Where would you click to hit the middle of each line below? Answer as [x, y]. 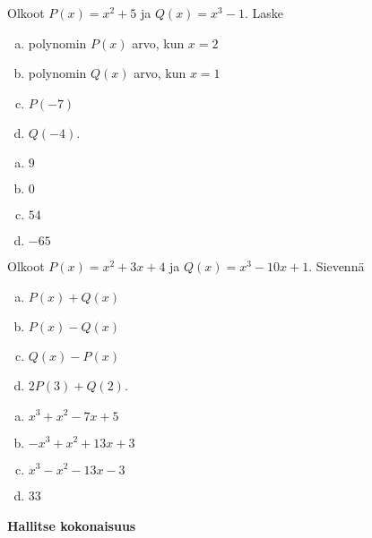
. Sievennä [337, 266]
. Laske [264, 13]
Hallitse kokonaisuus [72, 526]
